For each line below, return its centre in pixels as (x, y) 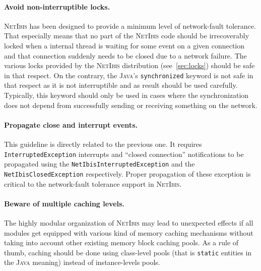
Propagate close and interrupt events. (71, 124)
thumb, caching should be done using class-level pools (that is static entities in (128, 252)
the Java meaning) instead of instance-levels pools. (82, 262)
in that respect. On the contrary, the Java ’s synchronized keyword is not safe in (129, 75)
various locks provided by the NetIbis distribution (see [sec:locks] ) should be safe (129, 65)
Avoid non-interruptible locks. (57, 6)
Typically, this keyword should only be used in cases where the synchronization (126, 95)
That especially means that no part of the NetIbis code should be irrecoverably (127, 36)
